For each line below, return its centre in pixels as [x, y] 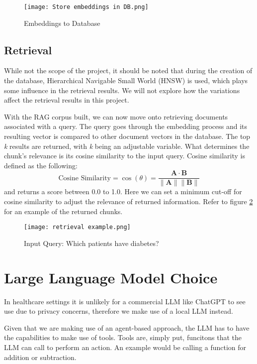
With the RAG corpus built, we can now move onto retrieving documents [116, 116]
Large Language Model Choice [111, 277]
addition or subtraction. [40, 357]
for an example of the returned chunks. [63, 211]
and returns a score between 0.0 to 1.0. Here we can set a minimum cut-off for [123, 191]
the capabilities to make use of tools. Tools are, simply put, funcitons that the [123, 337]
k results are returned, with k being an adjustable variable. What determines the [127, 146]
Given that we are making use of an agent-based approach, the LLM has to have [127, 327]
